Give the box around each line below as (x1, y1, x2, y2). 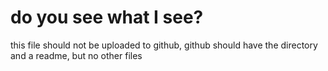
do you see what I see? (10, 6, 204, 29)
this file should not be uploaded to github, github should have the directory (10, 39, 318, 51)
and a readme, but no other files (10, 49, 143, 61)
